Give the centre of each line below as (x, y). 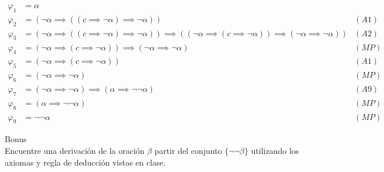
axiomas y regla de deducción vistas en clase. (85, 162)
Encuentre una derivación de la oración (75, 151)
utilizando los (275, 151)
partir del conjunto (188, 151)
